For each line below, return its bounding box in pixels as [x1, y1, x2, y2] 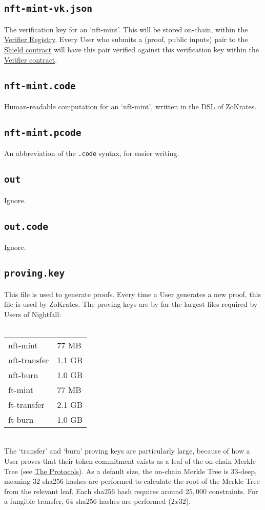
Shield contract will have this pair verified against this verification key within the [4, 44, 259, 54]
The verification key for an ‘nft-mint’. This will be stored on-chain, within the [4, 24, 248, 34]
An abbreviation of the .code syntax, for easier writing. [4, 148, 179, 159]
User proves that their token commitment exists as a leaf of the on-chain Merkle [4, 456, 256, 466]
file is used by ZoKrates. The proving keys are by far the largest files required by [4, 299, 258, 309]
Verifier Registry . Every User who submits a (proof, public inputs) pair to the [4, 34, 248, 45]
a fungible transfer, [4, 496, 64, 506]
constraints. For [209, 485, 258, 496]
